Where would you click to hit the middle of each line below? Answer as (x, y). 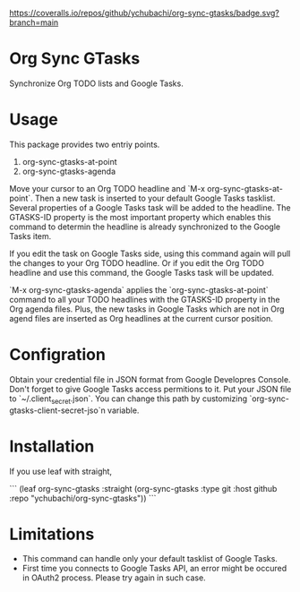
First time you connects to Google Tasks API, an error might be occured (154, 569)
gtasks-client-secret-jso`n (57, 410)
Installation (52, 446)
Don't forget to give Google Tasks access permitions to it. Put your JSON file (150, 389)
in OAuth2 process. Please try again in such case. (114, 578)
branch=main (34, 22)
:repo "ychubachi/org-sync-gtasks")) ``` (83, 498)
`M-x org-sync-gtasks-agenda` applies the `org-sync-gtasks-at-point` (139, 289)
